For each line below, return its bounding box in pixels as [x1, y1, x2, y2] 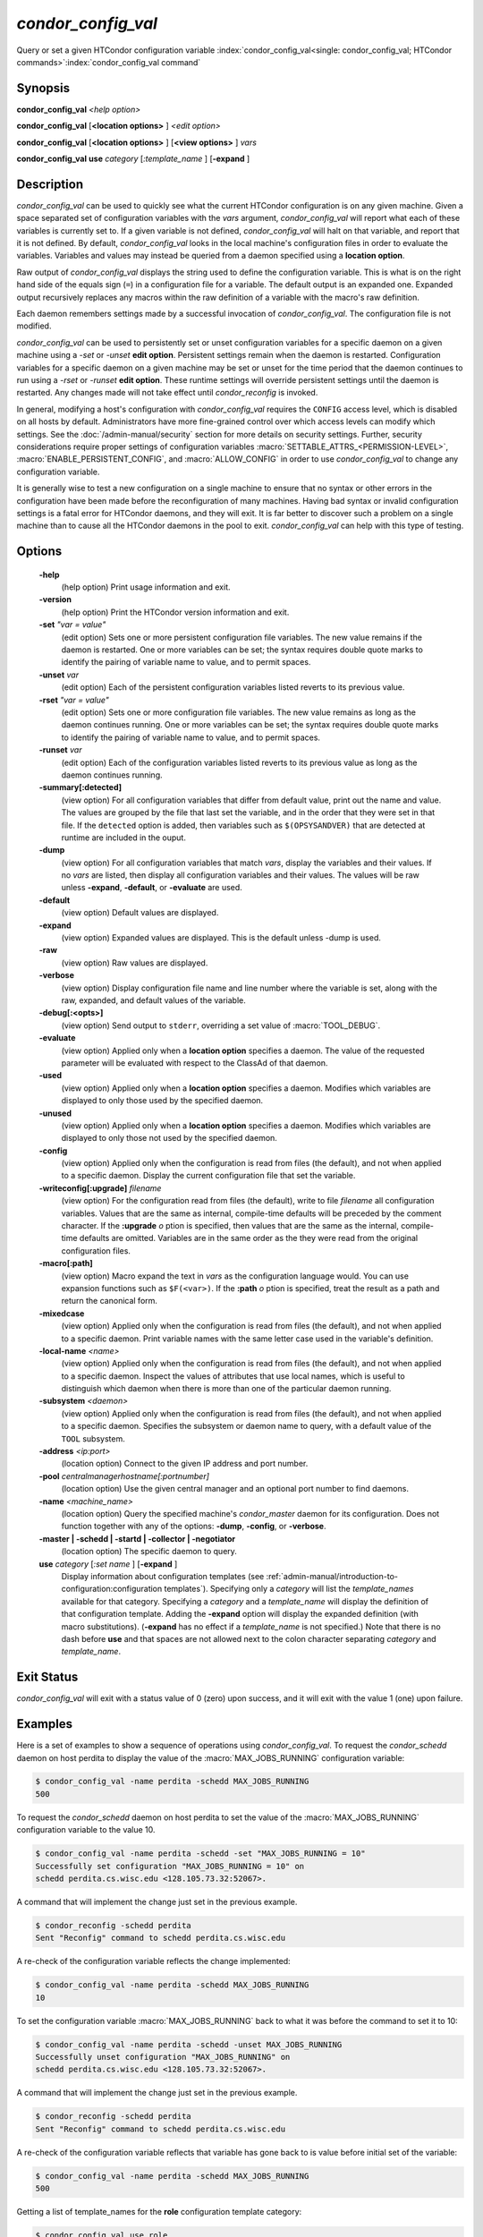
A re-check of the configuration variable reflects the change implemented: [16, 1956, 291, 1967]
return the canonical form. [61, 1296, 158, 1306]
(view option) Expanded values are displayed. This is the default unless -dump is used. [61, 932, 382, 943]
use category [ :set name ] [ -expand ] [38, 1558, 178, 1569]
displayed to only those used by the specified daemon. [61, 1095, 264, 1106]
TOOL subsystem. [61, 1433, 125, 1444]
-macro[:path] [38, 1258, 93, 1269]
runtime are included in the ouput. [61, 832, 187, 843]
